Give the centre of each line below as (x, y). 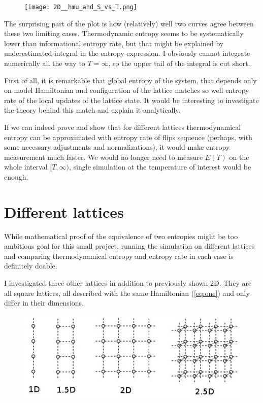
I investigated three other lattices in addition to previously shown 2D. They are (128, 283)
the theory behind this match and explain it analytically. (92, 110)
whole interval (26, 167)
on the (239, 157)
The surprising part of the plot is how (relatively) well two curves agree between (129, 23)
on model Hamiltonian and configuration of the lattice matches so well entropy (127, 90)
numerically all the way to (45, 63)
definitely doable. (31, 266)
